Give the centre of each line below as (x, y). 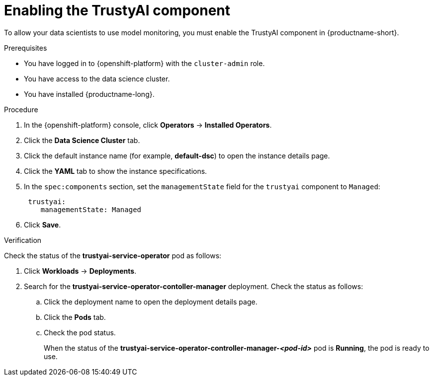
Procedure (21, 109)
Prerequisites (26, 48)
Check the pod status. (80, 332)
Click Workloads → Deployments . (80, 271)
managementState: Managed (91, 209)
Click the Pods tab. (75, 317)
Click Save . (43, 225)
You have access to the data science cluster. (97, 78)
